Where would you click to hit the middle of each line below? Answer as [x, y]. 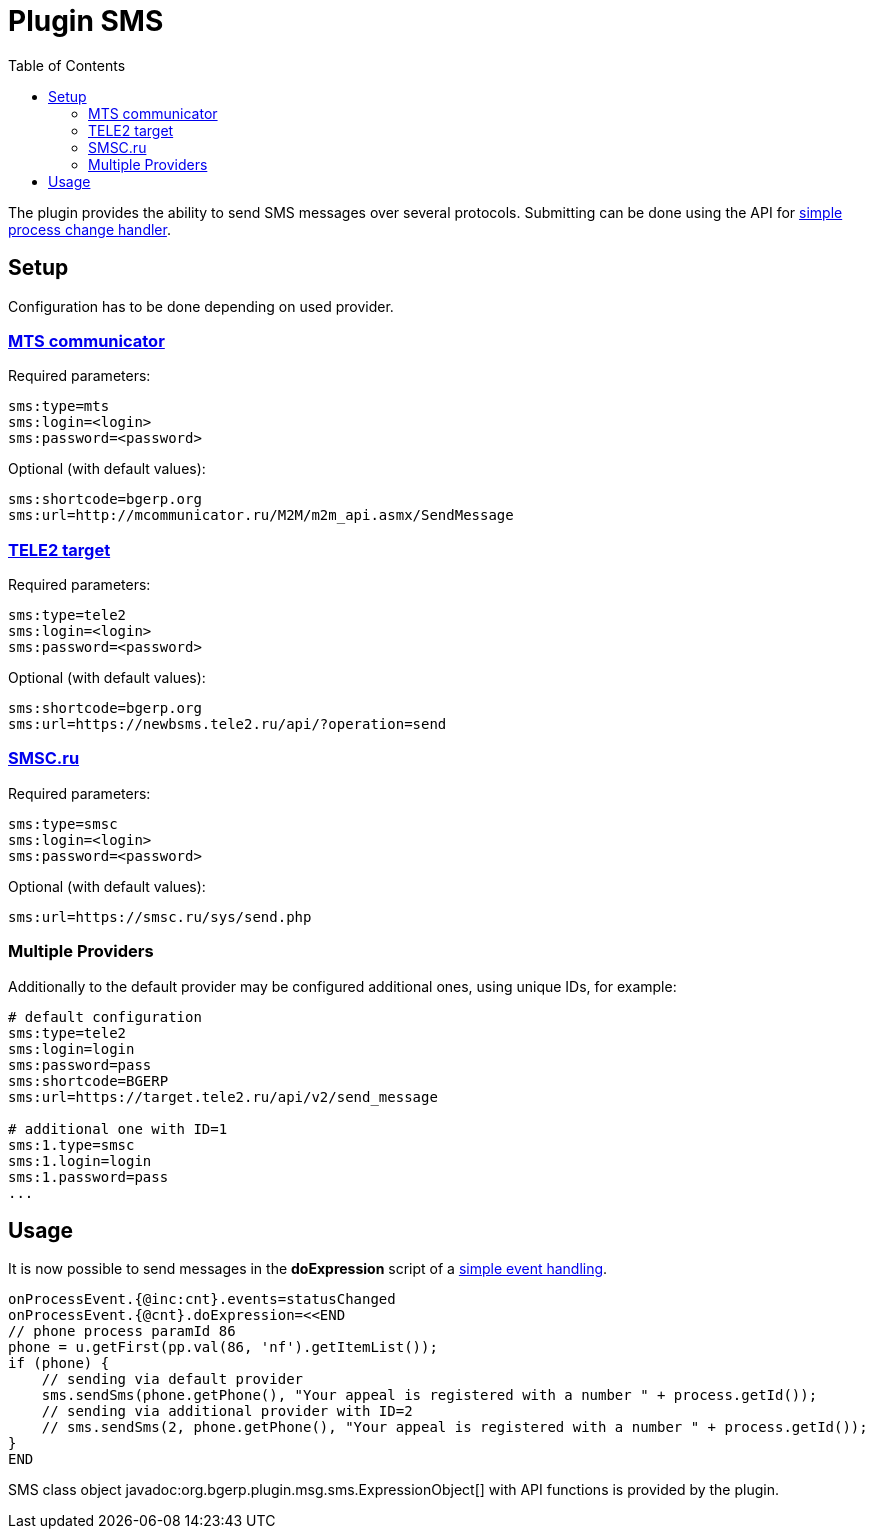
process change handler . [89, 229]
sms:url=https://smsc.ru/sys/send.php [160, 916]
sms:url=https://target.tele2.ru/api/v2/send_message [223, 1096]
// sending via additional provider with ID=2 [227, 1411]
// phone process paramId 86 [122, 1331]
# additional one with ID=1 [118, 1128]
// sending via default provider [172, 1379]
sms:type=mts [59, 406]
